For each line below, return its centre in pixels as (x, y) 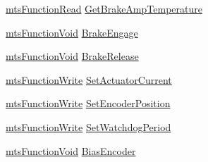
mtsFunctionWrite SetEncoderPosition (88, 103)
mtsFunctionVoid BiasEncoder (71, 150)
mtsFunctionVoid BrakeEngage (72, 32)
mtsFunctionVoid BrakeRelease (72, 56)
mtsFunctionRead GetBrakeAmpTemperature (104, 8)
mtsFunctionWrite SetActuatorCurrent (89, 79)
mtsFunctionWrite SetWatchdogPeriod (88, 126)
